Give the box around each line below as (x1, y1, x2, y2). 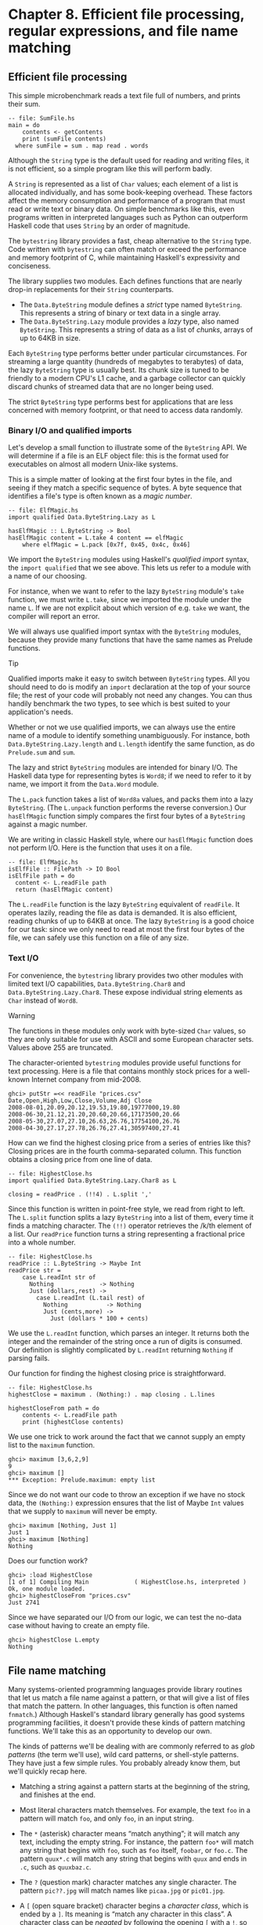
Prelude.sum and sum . (8, 747, 76, 757)
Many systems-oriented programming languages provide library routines (8, 1685, 243, 1694)
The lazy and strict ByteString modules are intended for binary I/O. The (8, 763, 238, 773)
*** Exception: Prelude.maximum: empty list (8, 1476, 156, 1484)
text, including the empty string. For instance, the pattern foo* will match (19, 1837, 254, 1846)
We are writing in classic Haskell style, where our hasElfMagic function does (8, 835, 254, 845)
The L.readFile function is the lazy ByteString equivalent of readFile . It (8, 900, 240, 909)
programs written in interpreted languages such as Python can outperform (8, 213, 248, 221)
